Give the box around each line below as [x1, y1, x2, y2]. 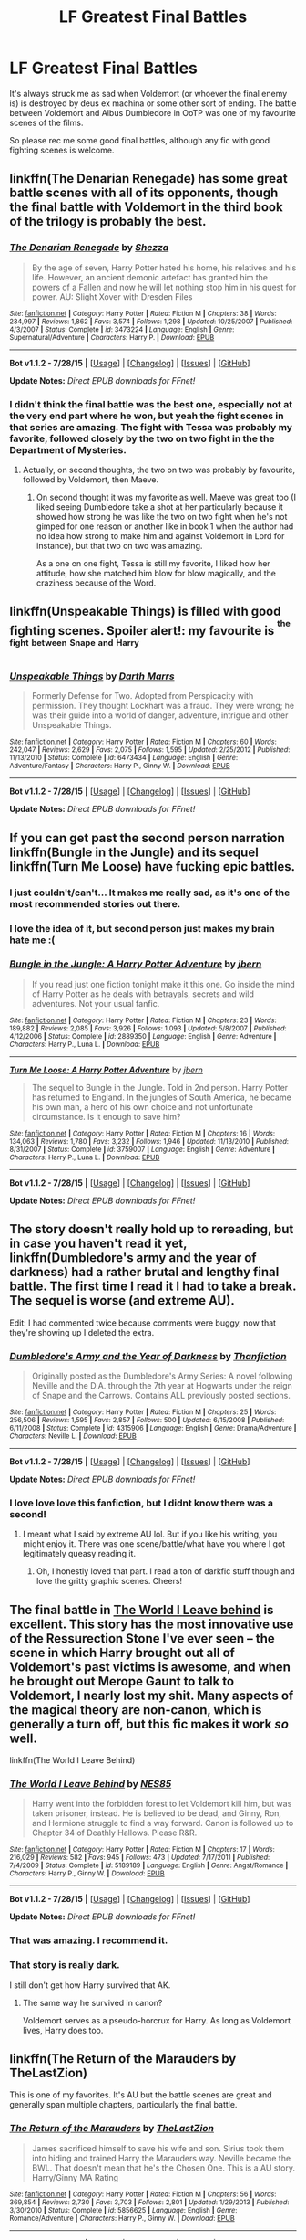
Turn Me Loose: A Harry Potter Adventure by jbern [9, 1064, 203, 1075]
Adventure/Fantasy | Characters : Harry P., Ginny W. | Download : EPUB [9, 761, 230, 771]
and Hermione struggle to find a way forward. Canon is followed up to [31, 1818, 294, 1829]
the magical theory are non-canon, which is [9, 1702, 262, 1717]
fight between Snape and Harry [9, 638, 139, 650]
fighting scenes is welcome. [9, 144, 115, 155]
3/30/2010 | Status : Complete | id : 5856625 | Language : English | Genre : [9, 2205, 238, 2214]
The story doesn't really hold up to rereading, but [9, 1221, 294, 1237]
